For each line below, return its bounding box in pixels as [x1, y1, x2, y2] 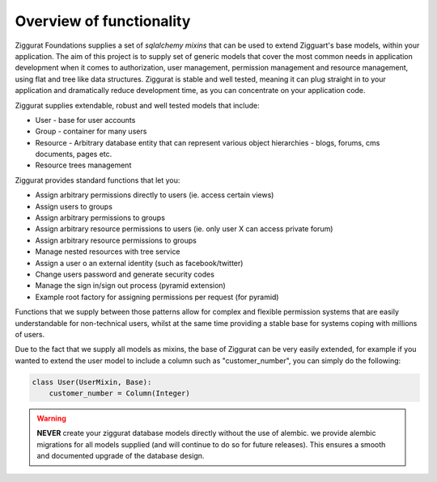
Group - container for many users [35, 126, 147, 137]
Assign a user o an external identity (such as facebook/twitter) [35, 258, 244, 268]
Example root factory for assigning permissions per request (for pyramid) [35, 292, 279, 302]
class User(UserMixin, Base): [32, 377, 152, 387]
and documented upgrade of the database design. [36, 451, 205, 461]
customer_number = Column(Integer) [49, 389, 190, 398]
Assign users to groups [35, 201, 113, 211]
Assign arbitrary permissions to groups [35, 213, 166, 222]
